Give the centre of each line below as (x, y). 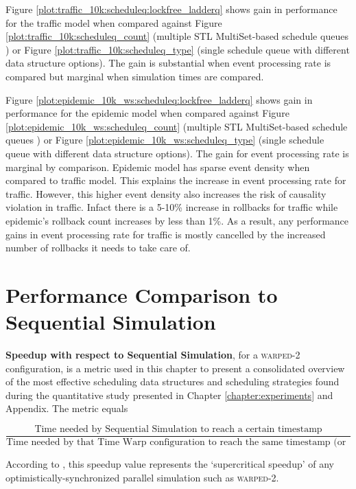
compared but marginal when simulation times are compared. (135, 76)
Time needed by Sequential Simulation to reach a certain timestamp (178, 429)
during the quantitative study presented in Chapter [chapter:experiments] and (169, 395)
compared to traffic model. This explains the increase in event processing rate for (176, 180)
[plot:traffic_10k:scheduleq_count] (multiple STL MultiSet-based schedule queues (177, 36)
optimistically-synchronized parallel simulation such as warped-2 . (142, 477)
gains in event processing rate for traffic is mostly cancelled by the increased (166, 234)
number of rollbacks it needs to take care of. (98, 248)
